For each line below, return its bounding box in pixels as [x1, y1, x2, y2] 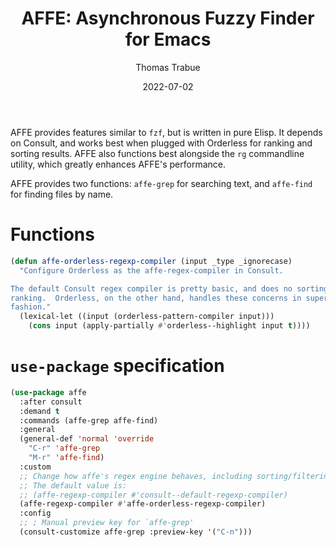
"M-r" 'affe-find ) [28, 453, 105, 463]
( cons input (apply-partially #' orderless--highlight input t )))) [28, 321, 311, 331]
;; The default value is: [19, 480, 128, 491]
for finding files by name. [10, 188, 114, 200]
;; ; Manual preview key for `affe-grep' [19, 518, 195, 528]
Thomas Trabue [135, 61, 201, 73]
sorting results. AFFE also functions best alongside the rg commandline [10, 147, 305, 159]
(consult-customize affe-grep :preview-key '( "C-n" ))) [19, 527, 253, 537]
